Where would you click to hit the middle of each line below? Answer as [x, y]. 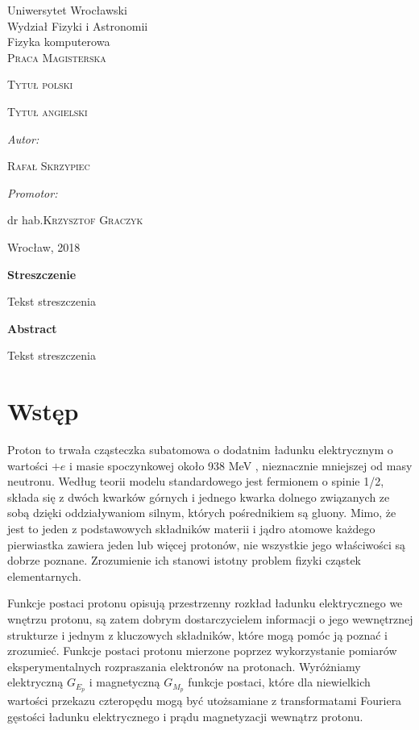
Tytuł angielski [48, 111]
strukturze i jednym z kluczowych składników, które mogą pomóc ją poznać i [198, 634]
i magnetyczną [124, 682]
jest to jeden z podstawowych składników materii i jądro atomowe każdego [191, 528]
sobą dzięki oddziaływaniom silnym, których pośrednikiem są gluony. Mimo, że [202, 513]
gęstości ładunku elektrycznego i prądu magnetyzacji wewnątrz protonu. [185, 716]
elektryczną [35, 682]
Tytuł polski [40, 84]
